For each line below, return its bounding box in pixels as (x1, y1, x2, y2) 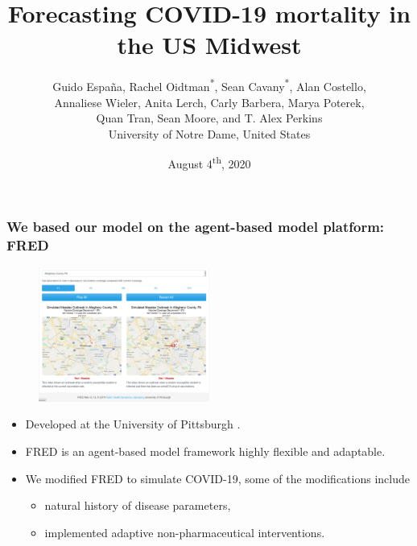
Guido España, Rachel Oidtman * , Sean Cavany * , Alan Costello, (52, 76, 366, 94)
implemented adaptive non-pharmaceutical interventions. (44, 523, 325, 540)
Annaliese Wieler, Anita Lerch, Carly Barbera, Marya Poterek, (54, 93, 365, 110)
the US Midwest (117, 28, 302, 61)
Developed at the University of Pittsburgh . (25, 416, 241, 432)
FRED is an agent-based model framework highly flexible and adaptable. (25, 443, 386, 460)
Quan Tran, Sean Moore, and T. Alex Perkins (96, 110, 323, 126)
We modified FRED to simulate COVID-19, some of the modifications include (25, 469, 410, 486)
